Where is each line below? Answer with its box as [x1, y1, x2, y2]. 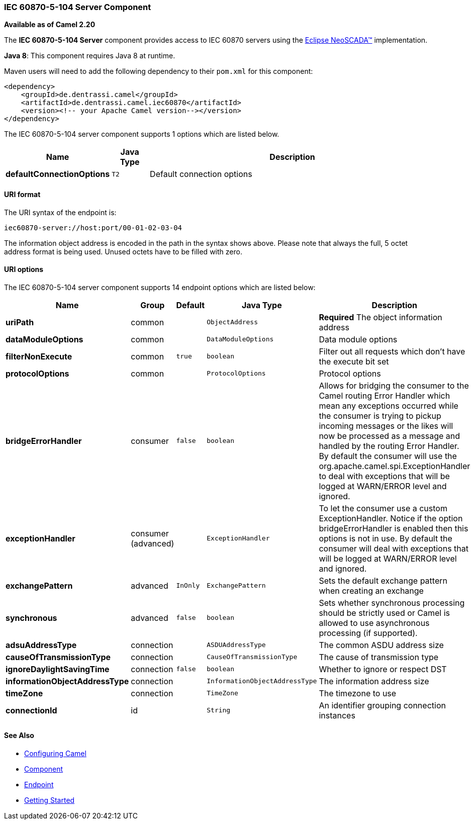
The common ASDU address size [319, 639, 444, 650]
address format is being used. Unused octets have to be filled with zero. [4, 247, 242, 256]
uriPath [6, 317, 34, 327]
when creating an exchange [319, 585, 424, 596]
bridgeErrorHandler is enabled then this [319, 523, 468, 533]
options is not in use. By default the [319, 533, 452, 543]
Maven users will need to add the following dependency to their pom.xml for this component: [4, 67, 313, 76]
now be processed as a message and [319, 430, 460, 441]
